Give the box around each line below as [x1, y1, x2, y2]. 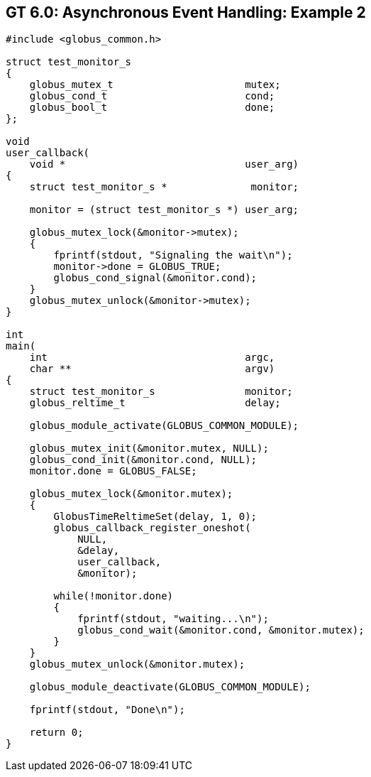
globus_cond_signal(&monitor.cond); [53, 272, 258, 284]
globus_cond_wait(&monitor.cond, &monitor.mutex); [77, 624, 365, 636]
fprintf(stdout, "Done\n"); [29, 704, 185, 716]
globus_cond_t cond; [29, 90, 275, 102]
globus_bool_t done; [29, 102, 275, 114]
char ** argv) [29, 363, 275, 375]
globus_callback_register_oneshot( [53, 522, 251, 534]
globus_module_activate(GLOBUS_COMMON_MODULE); [29, 420, 299, 432]
